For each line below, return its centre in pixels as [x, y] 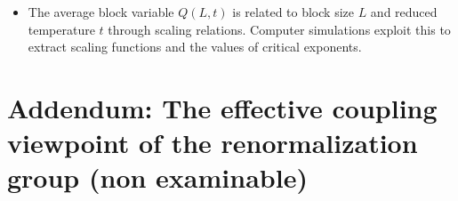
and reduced [404, 12]
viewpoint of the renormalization [213, 143]
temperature [61, 29]
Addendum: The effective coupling [222, 107]
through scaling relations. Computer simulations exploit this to [279, 29]
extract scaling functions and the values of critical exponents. [195, 47]
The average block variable [101, 12]
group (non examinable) [157, 177]
